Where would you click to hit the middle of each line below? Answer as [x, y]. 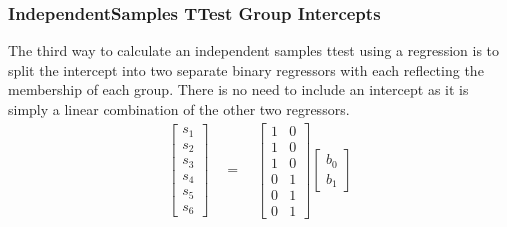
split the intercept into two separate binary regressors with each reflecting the [246, 69]
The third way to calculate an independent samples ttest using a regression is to [254, 50]
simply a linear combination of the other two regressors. [179, 109]
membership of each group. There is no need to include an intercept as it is [238, 89]
